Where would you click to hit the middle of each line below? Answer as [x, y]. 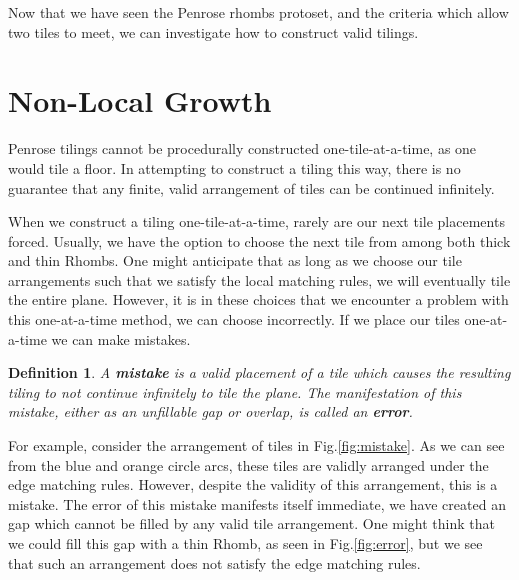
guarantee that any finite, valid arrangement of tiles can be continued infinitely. [251, 187]
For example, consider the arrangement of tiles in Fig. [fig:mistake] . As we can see [256, 445]
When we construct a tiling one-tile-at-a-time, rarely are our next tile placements [256, 221]
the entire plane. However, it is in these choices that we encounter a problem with [258, 299]
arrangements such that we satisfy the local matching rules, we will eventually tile [259, 279]
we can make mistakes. [121, 338]
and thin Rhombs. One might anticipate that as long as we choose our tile [235, 260]
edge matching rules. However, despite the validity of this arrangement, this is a [253, 484]
